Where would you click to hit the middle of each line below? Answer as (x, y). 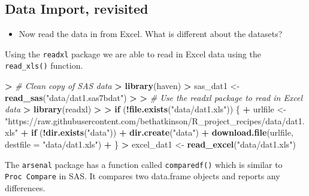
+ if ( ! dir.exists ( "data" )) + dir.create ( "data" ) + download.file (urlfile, (157, 132)
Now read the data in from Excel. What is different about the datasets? (151, 34)
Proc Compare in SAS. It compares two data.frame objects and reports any (143, 176)
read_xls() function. (44, 65)
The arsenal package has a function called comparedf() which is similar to (144, 164)
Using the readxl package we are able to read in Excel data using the (133, 53)
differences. (25, 187)
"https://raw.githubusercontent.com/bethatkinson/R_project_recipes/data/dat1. (155, 120)
